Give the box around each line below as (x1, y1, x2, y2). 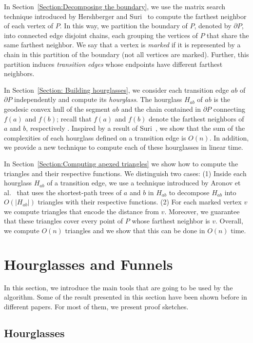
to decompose (169, 187, 210, 197)
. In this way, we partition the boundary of (59, 20, 188, 31)
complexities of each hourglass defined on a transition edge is (4, 132, 186, 142)
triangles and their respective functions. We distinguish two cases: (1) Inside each (4, 168, 247, 178)
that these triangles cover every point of (4, 216, 123, 226)
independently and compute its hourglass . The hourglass (14, 94, 182, 104)
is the (214, 94, 230, 104)
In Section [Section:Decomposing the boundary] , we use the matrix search (4, 1, 226, 11)
